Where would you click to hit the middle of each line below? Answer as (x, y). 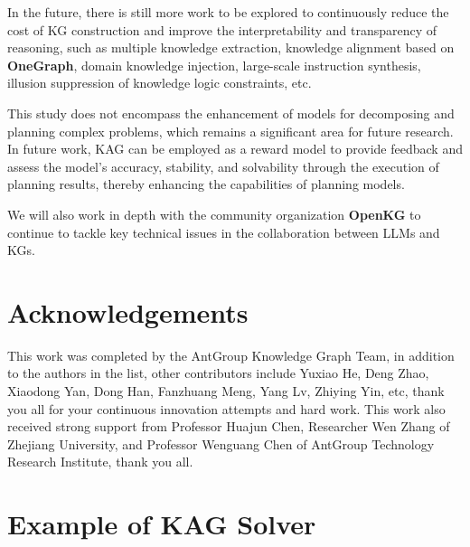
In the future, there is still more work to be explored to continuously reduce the (228, 12)
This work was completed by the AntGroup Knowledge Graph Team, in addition (231, 355)
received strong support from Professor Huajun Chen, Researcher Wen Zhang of (229, 426)
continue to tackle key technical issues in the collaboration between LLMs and (224, 232)
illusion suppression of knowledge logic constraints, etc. (160, 83)
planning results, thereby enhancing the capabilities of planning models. (206, 184)
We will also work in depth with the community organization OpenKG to (214, 214)
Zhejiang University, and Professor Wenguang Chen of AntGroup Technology (221, 443)
